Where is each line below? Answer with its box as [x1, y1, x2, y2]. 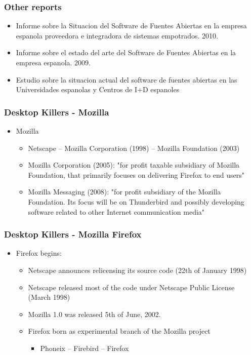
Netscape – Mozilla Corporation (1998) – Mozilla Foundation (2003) [28, 142, 240, 153]
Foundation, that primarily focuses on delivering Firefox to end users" [28, 169, 244, 180]
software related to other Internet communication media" [28, 206, 205, 217]
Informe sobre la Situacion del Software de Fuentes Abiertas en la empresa [16, 20, 247, 31]
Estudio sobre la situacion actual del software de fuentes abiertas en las [16, 74, 237, 85]
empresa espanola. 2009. [16, 57, 91, 67]
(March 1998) [28, 292, 70, 302]
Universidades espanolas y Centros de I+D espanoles [16, 84, 180, 95]
